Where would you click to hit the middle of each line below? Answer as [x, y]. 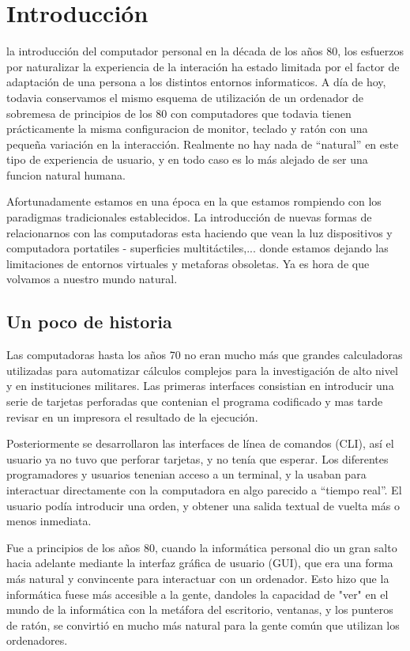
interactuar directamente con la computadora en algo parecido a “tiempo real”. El [204, 489]
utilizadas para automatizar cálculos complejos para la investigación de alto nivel [202, 370]
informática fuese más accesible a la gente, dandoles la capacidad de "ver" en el [197, 594]
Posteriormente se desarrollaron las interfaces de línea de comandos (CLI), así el [200, 443]
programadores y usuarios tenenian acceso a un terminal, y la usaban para [186, 474]
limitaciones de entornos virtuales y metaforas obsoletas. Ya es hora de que [188, 263]
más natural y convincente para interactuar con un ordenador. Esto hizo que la [198, 578]
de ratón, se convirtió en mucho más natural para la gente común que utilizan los [203, 625]
